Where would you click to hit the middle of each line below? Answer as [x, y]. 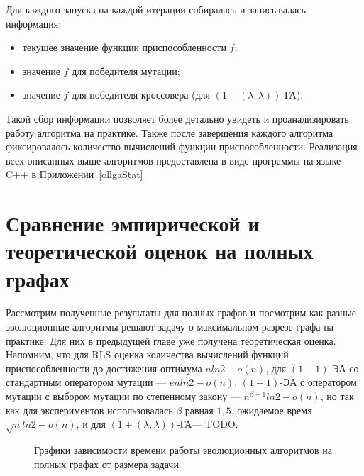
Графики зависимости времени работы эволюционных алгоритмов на [183, 449]
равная [199, 410]
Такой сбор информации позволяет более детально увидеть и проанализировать [177, 118]
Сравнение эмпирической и [133, 223]
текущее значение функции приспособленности [124, 47]
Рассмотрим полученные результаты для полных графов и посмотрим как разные [181, 312]
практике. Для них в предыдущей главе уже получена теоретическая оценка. [171, 340]
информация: [34, 23]
